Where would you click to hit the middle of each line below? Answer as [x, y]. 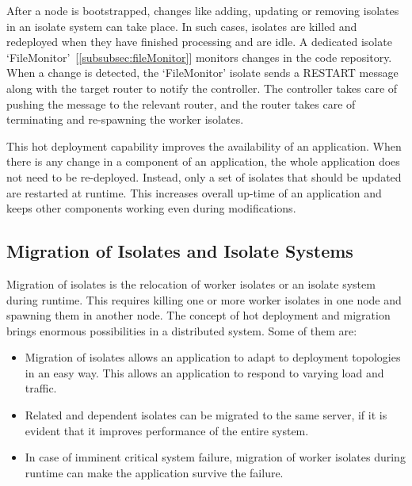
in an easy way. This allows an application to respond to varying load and [204, 372]
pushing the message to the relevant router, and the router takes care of [181, 103]
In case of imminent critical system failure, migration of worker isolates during [215, 457]
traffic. [41, 388]
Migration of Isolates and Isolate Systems [180, 251]
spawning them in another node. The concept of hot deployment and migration [198, 315]
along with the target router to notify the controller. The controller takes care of [202, 88]
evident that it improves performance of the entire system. [167, 430]
